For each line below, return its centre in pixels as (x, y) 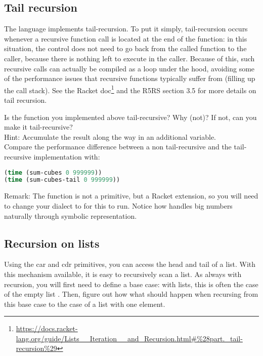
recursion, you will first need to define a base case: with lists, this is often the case (131, 284)
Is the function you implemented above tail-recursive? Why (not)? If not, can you (130, 117)
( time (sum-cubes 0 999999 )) (53, 172)
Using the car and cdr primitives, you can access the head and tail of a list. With (130, 264)
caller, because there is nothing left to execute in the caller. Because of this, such (129, 58)
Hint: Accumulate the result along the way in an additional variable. (110, 136)
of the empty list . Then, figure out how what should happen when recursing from (131, 294)
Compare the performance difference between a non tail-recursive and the (118, 147)
